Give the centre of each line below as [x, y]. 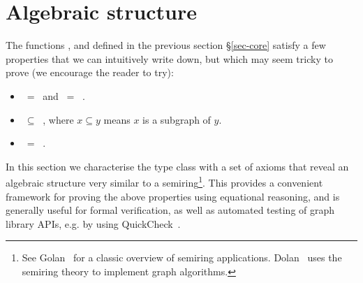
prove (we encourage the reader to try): [90, 72]
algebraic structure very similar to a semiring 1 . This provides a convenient [164, 181]
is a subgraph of [177, 119]
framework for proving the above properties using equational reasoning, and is [173, 196]
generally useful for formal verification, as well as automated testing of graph [170, 210]
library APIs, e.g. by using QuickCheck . [93, 223]
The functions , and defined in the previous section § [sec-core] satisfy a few [166, 45]
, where [58, 119]
